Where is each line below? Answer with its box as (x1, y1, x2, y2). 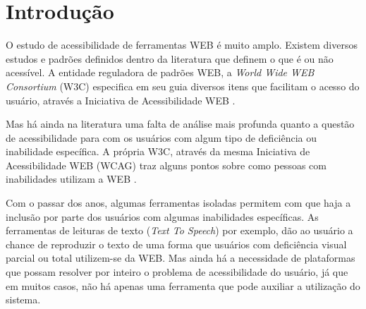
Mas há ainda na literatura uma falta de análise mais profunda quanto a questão (6, 116, 355, 131)
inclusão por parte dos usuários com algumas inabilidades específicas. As (6, 209, 319, 224)
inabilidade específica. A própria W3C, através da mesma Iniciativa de (6, 144, 310, 159)
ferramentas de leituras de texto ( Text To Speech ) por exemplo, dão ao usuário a (6, 223, 353, 238)
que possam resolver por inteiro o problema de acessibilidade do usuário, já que (6, 265, 348, 279)
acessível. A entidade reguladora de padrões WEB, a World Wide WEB (6, 65, 315, 80)
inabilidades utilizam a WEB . (6, 171, 137, 186)
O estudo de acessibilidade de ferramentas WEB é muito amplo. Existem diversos (6, 37, 358, 52)
